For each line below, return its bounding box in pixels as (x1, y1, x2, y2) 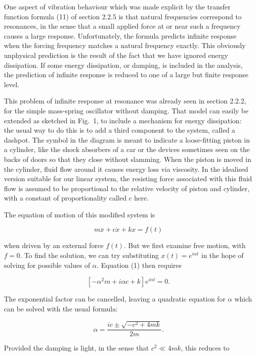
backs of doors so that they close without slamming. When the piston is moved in (4, 153, 252, 164)
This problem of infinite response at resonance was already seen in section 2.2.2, (4, 96, 246, 106)
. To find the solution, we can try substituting (20, 250, 159, 260)
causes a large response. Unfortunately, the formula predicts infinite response (4, 30, 237, 41)
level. (4, 79, 20, 89)
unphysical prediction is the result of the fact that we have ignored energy (4, 50, 228, 60)
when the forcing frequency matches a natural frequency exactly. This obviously (4, 40, 246, 51)
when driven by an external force (4, 240, 104, 251)
